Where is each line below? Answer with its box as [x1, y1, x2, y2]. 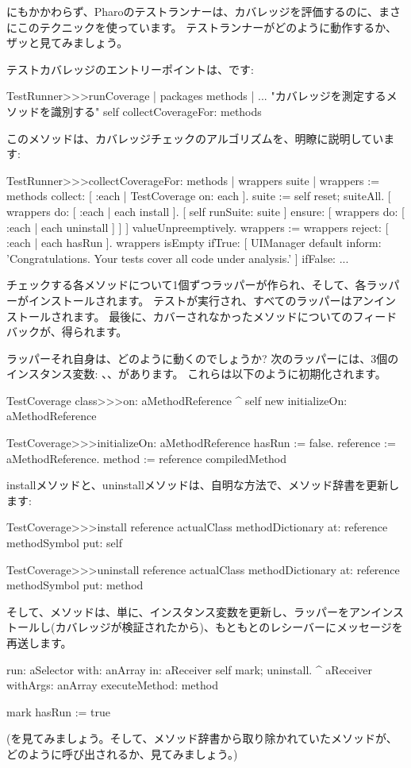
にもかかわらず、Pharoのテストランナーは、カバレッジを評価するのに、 [6, 3, 379, 19]
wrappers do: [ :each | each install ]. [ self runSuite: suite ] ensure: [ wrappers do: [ [6, 203, 405, 219]
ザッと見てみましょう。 [6, 34, 129, 51]
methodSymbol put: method [6, 577, 144, 593]
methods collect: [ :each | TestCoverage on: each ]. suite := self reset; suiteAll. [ [6, 187, 391, 204]
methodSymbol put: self [6, 535, 122, 551]
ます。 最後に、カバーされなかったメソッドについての [72, 307, 353, 324]
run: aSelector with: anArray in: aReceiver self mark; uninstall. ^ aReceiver [6, 661, 372, 677]
